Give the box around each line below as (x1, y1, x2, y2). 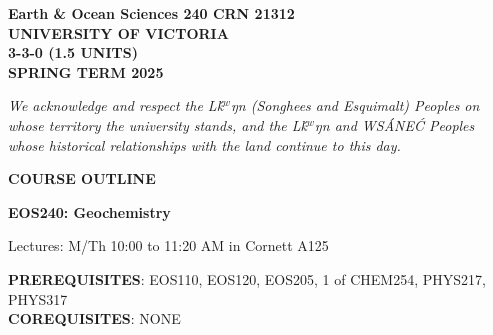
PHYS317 (8, 288, 68, 309)
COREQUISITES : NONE (8, 308, 181, 329)
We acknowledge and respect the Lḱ (8, 95, 224, 116)
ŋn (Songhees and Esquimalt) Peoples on (230, 95, 480, 116)
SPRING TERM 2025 (8, 61, 164, 82)
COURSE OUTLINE (8, 168, 156, 189)
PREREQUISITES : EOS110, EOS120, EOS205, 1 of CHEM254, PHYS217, (8, 268, 486, 289)
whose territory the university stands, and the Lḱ (8, 114, 307, 135)
